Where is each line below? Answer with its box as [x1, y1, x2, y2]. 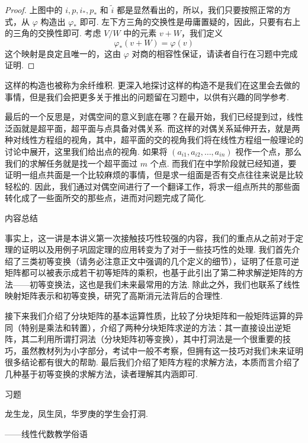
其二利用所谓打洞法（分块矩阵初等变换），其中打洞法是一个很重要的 [21, 333, 283, 345]
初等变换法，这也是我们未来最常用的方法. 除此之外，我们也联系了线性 [29, 278, 300, 290]
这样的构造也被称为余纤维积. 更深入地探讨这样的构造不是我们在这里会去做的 [5, 78, 300, 91]
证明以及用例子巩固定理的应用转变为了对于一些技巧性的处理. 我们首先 [21, 243, 292, 256]
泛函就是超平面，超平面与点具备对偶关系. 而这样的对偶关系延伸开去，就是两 [5, 122, 300, 134]
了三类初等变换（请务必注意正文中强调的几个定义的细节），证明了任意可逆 [12, 254, 299, 267]
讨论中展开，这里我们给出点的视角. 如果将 [5, 145, 168, 157]
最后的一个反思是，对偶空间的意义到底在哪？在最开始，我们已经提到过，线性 [5, 110, 303, 123]
